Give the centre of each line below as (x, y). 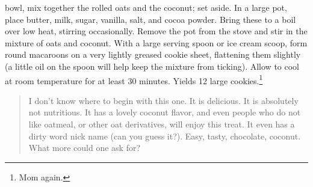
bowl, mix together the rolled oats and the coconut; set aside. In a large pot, (146, 7)
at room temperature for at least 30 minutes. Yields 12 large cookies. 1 (134, 79)
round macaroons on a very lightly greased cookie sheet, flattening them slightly (153, 54)
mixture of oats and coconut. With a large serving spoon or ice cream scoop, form (156, 42)
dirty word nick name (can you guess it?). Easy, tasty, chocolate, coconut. (165, 136)
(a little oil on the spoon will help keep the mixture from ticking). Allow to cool (152, 66)
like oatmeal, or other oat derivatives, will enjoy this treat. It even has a (162, 124)
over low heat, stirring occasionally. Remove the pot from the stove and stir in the (156, 31)
